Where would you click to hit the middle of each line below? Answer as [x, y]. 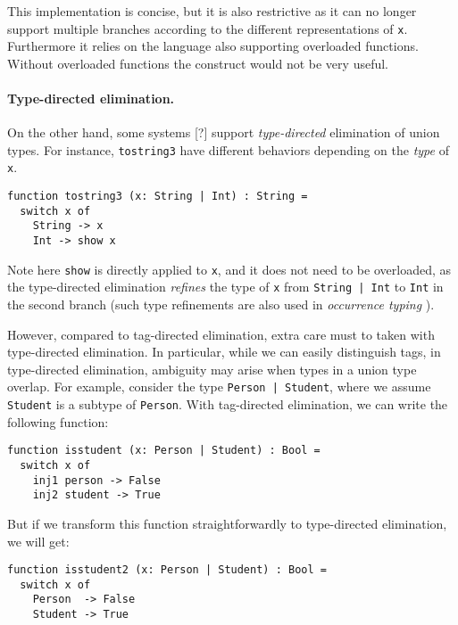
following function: [58, 421]
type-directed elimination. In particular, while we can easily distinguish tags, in [224, 352]
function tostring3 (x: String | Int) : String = [158, 197]
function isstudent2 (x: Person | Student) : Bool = [167, 570]
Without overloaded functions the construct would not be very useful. [198, 63]
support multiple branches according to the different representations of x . [208, 28]
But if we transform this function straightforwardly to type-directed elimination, [227, 523]
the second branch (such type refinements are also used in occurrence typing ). [221, 304]
